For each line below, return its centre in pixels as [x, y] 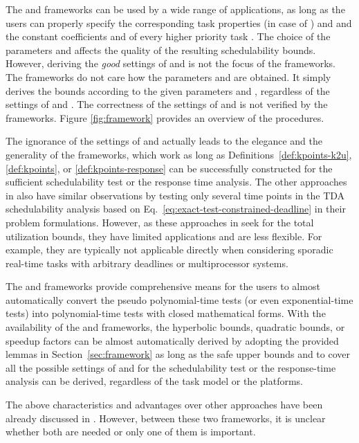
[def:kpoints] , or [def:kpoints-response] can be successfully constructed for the [169, 168]
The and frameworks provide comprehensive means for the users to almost [163, 286]
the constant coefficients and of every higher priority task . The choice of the [168, 36]
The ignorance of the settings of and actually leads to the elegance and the [164, 141]
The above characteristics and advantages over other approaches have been [164, 405]
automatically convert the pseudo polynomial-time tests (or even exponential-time [179, 299]
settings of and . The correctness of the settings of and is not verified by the [167, 104]
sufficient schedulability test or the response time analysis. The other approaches [176, 182]
